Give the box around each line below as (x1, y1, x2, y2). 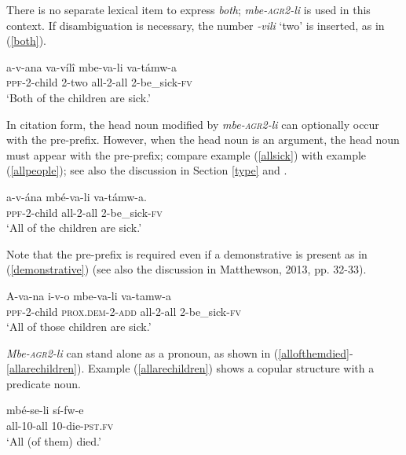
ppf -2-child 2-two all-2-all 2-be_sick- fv (6, 74, 192, 90)
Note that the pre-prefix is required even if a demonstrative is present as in (6, 245, 368, 262)
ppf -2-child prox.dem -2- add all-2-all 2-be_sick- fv (6, 303, 241, 319)
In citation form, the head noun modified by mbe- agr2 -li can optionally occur (6, 116, 379, 132)
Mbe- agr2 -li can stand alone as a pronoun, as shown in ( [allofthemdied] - (6, 344, 353, 361)
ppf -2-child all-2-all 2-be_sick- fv (6, 204, 163, 220)
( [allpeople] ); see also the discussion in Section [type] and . (6, 162, 287, 178)
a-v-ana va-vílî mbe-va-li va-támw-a (6, 58, 177, 75)
